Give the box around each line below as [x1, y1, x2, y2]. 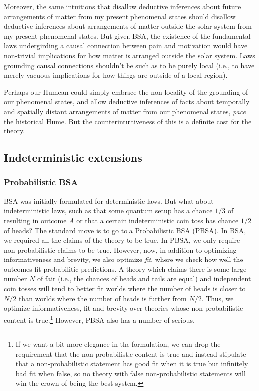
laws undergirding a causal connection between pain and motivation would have [4, 40, 248, 51]
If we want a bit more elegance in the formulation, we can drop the [15, 339, 221, 349]
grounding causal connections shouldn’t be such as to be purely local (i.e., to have [4, 60, 255, 70]
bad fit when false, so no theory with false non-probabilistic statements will [15, 368, 246, 378]
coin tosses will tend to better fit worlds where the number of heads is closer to [4, 283, 246, 294]
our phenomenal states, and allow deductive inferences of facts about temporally [4, 96, 250, 107]
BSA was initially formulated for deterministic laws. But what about [4, 195, 214, 206]
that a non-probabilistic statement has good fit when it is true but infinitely [15, 358, 248, 369]
